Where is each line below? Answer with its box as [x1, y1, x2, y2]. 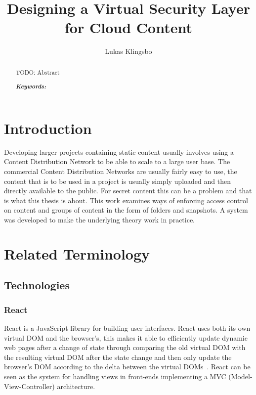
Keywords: [15, 82, 46, 91]
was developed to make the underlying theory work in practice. [4, 215, 195, 224]
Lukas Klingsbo [105, 46, 152, 56]
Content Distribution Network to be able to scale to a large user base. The [4, 156, 230, 167]
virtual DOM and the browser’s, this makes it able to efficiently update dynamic [4, 332, 248, 343]
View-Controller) [4, 381, 55, 391]
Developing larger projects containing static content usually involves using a [4, 146, 234, 157]
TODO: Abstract [15, 68, 60, 76]
